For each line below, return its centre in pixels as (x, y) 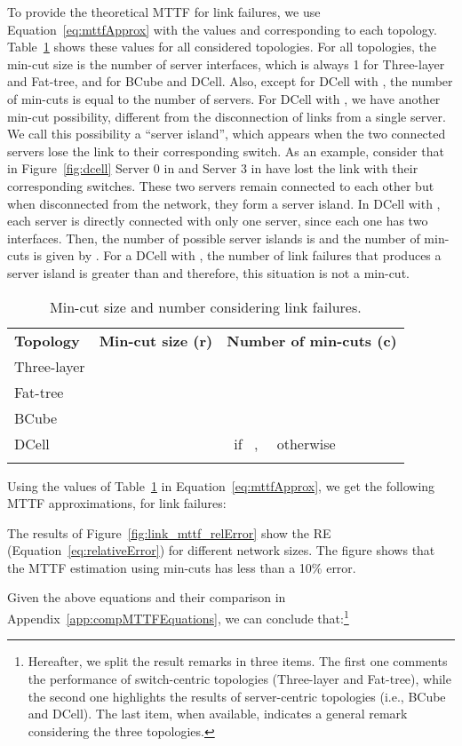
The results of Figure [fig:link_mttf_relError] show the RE (169, 532)
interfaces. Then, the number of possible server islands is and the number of (214, 238)
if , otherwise (285, 443)
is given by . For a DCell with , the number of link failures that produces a (237, 255)
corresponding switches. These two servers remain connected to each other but (221, 185)
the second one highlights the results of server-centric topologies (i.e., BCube (237, 696)
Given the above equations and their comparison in (147, 597)
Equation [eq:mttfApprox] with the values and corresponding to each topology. (222, 29)
